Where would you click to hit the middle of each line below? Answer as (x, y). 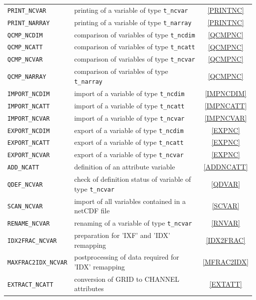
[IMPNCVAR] (226, 117)
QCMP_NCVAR (25, 60)
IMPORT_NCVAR (29, 118)
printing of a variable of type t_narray (133, 22)
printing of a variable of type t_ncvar (131, 10)
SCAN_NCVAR (25, 207)
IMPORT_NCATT (29, 106)
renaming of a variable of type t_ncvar (133, 223)
